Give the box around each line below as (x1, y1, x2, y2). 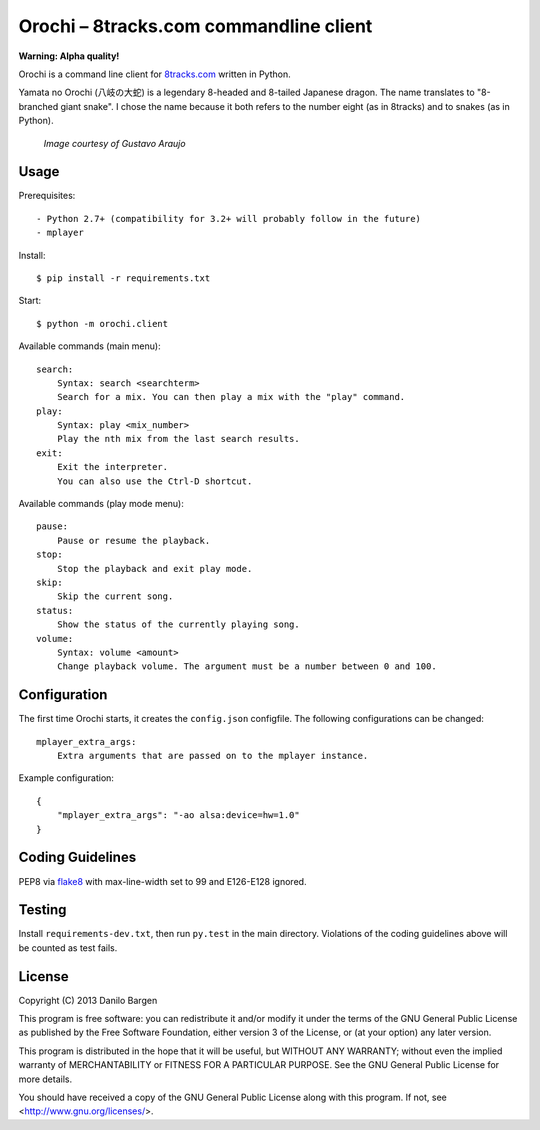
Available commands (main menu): (18, 340, 161, 352)
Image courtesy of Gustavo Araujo (43, 137, 186, 149)
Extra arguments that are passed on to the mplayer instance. (56, 750, 369, 762)
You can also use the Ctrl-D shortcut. (56, 475, 253, 487)
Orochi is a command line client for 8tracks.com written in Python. (18, 68, 291, 80)
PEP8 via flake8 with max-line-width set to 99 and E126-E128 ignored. (18, 875, 307, 887)
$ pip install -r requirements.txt (36, 272, 211, 284)
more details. (18, 1073, 73, 1085)
